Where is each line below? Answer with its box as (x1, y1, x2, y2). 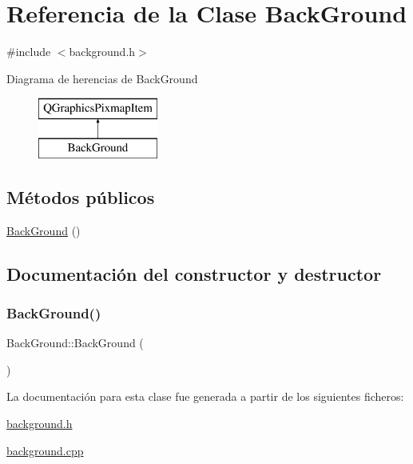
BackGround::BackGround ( (6, 334, 144, 351)
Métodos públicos (6, 184, 155, 209)
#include (6, 43, 51, 60)
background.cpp (6, 442, 84, 458)
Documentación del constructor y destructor (6, 261, 382, 286)
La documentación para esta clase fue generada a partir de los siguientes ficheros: (6, 388, 404, 405)
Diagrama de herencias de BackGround (6, 70, 198, 86)
